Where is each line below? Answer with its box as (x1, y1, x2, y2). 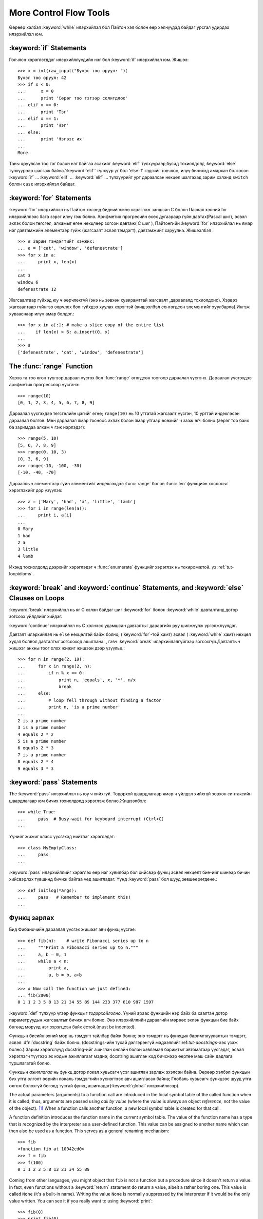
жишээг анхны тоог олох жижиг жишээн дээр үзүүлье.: (9, 645, 125, 651)
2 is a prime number (18, 718, 67, 724)
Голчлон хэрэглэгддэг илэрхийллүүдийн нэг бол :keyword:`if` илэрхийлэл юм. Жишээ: (9, 57, 189, 62)
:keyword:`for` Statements (9, 194, 92, 202)
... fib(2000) (18, 992, 51, 998)
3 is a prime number (18, 725, 67, 730)
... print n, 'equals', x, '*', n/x (18, 677, 136, 683)
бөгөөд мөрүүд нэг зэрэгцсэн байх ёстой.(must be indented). (9, 1024, 136, 1030)
